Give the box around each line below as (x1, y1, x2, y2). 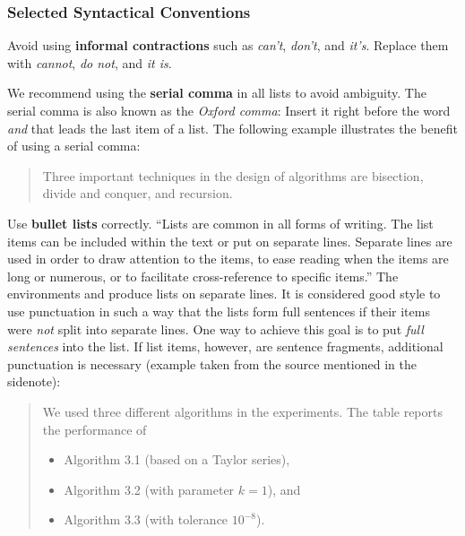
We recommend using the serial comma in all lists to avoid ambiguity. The (7, 83, 426, 102)
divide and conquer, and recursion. (42, 184, 233, 203)
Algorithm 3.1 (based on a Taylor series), (64, 450, 290, 469)
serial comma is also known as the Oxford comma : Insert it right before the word (7, 101, 451, 119)
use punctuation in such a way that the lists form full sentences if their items (7, 301, 430, 320)
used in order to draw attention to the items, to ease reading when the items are (7, 249, 449, 268)
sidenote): (7, 372, 61, 391)
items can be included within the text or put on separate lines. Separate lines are (7, 231, 452, 250)
